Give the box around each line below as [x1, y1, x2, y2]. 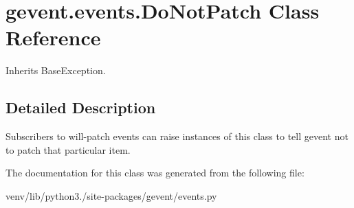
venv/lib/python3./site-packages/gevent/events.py [5, 188, 217, 203]
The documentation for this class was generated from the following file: [5, 165, 305, 180]
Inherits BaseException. [5, 63, 106, 78]
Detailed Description [5, 97, 156, 118]
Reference [5, 23, 101, 51]
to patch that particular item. [5, 142, 131, 157]
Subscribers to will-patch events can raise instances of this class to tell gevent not [5, 129, 349, 143]
